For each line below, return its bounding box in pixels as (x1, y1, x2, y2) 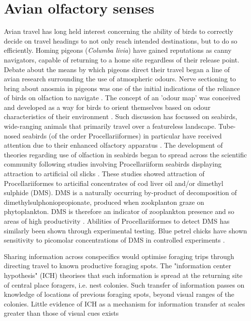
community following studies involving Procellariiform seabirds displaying (4, 159, 221, 169)
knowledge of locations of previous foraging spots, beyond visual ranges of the (4, 289, 235, 299)
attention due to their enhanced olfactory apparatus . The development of (4, 140, 223, 150)
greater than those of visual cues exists (4, 308, 119, 318)
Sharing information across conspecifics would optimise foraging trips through (4, 251, 234, 261)
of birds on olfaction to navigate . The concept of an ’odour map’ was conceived (4, 92, 241, 103)
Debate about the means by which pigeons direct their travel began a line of (4, 64, 230, 74)
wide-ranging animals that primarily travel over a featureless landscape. (4, 121, 216, 131)
